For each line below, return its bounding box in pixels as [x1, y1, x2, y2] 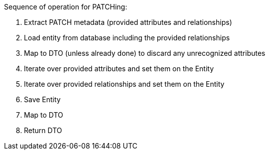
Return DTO [24, 126, 62, 135]
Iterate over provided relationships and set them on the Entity [24, 80, 225, 88]
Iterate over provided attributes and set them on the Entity [24, 64, 214, 73]
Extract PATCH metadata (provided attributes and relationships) [24, 18, 232, 26]
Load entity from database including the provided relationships [24, 33, 230, 42]
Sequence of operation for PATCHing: [4, 2, 128, 11]
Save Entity [24, 95, 61, 104]
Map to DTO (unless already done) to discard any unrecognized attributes [24, 49, 266, 57]
